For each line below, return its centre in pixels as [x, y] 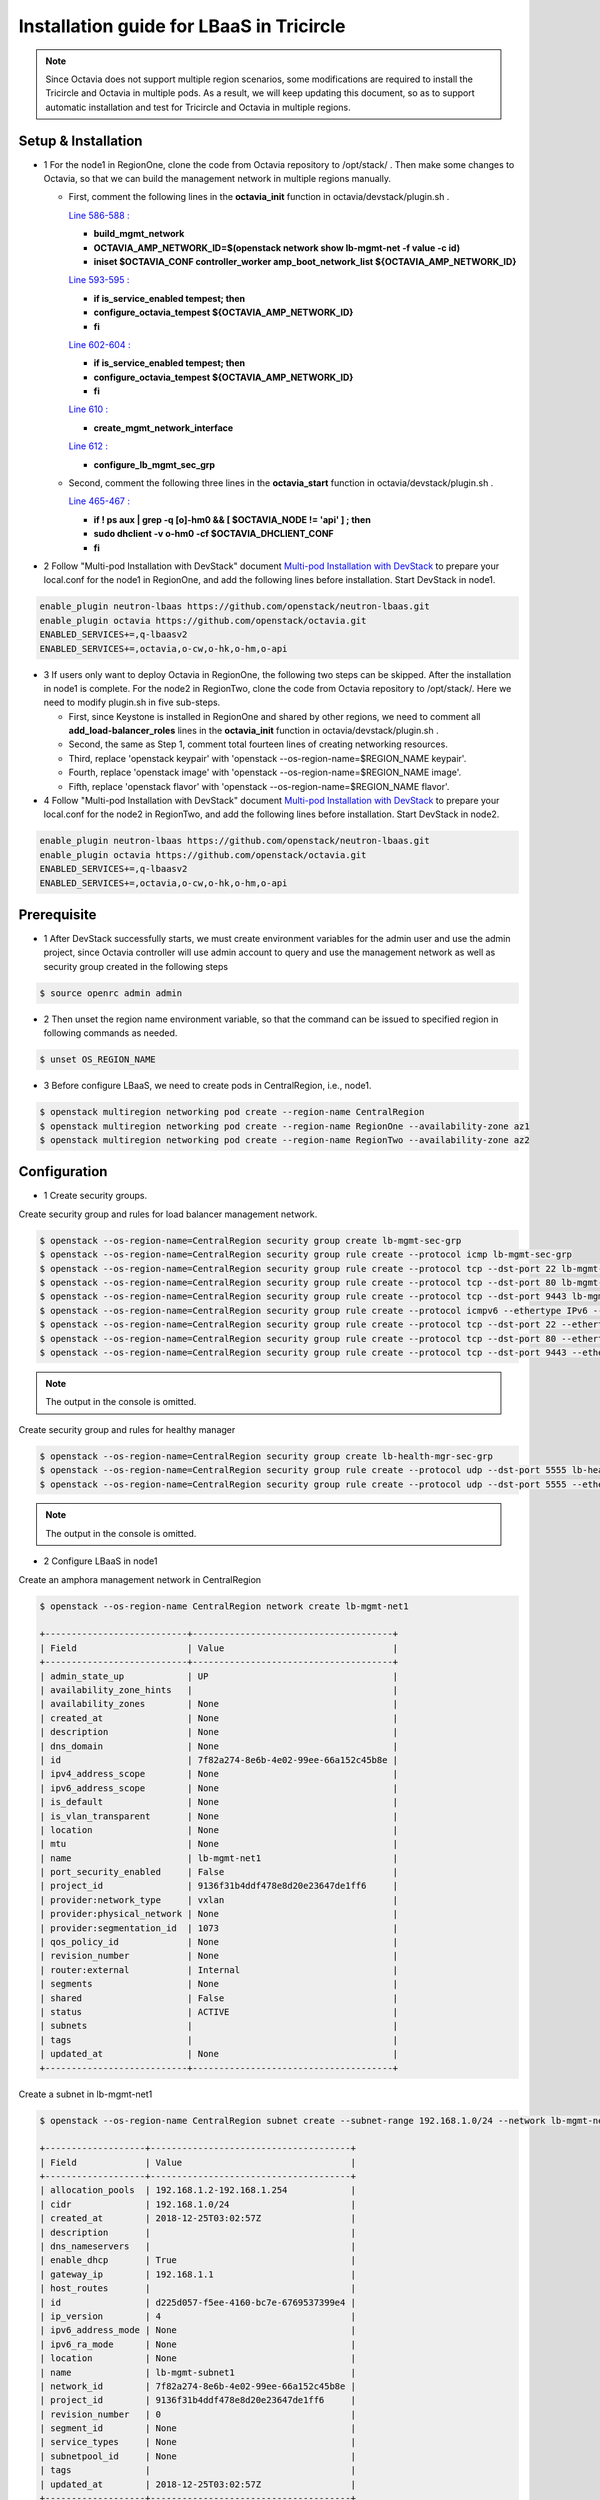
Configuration [63, 1171]
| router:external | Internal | [219, 1969]
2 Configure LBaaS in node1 [100, 1561]
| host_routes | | [198, 2288]
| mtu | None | [219, 1844]
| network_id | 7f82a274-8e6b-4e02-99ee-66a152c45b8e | [198, 2386]
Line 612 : [88, 446]
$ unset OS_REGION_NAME [98, 1059]
